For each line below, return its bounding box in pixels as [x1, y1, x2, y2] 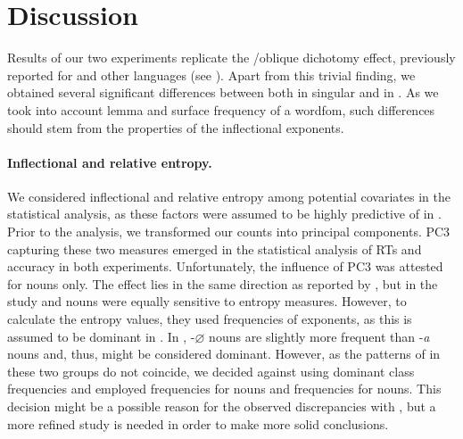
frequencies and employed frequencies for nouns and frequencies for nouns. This [7, 379, 442, 398]
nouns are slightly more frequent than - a [209, 327, 430, 345]
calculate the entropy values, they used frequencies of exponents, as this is [7, 310, 412, 328]
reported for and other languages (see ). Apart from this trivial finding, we [7, 65, 416, 84]
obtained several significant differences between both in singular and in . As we [7, 83, 439, 102]
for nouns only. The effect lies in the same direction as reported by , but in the [7, 274, 438, 293]
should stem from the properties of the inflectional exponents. [7, 118, 344, 137]
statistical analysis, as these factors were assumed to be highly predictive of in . [7, 204, 442, 223]
